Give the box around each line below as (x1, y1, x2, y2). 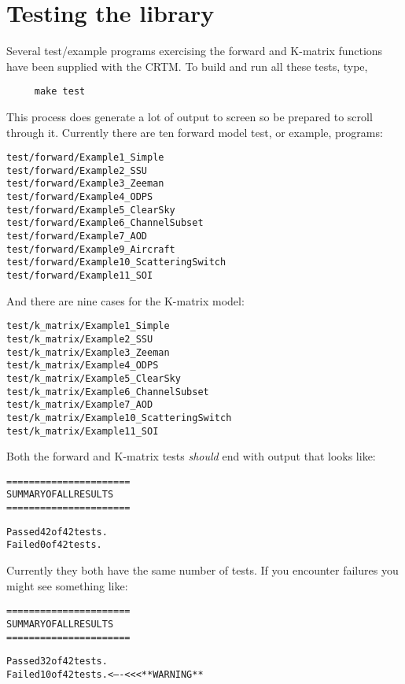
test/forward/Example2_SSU (6, 165, 147, 176)
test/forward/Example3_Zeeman (6, 178, 164, 190)
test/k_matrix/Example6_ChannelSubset (6, 386, 209, 397)
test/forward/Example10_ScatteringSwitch (6, 257, 226, 268)
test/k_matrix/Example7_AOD (6, 399, 153, 411)
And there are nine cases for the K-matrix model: (6, 292, 245, 309)
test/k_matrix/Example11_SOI (6, 425, 159, 437)
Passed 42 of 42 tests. (6, 526, 108, 538)
